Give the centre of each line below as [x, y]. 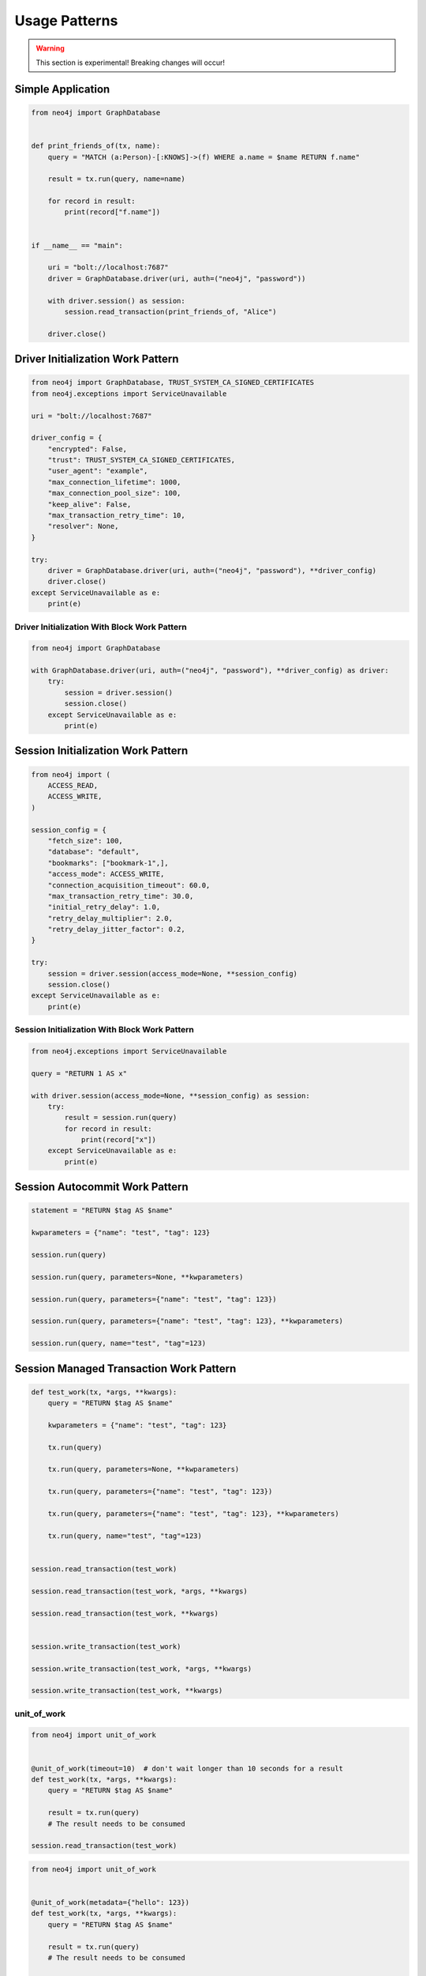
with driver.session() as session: [116, 301]
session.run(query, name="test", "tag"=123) [119, 1343]
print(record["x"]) [119, 1140]
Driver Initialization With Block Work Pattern [101, 627]
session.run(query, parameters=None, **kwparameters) [137, 1277]
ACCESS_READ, [73, 786]
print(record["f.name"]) [112, 212]
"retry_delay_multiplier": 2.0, [110, 918]
